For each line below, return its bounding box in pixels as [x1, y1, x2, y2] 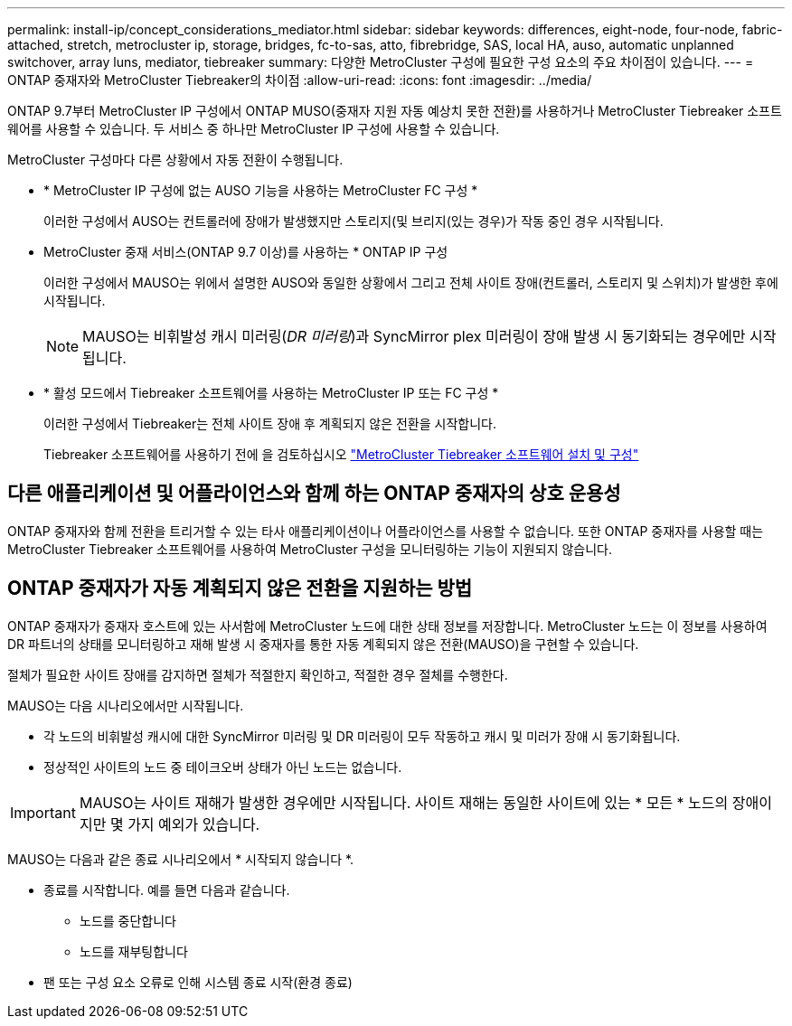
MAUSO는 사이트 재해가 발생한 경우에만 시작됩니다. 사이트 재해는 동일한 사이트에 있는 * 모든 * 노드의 [79, 793, 729, 812]
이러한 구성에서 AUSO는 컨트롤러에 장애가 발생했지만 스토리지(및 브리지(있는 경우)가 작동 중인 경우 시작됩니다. [43, 213, 664, 229]
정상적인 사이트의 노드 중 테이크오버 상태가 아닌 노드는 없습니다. [43, 758, 402, 775]
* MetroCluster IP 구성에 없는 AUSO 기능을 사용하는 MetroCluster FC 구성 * [43, 183, 478, 198]
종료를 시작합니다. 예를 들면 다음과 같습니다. [43, 881, 290, 898]
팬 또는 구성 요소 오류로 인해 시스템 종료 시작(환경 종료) [43, 974, 353, 990]
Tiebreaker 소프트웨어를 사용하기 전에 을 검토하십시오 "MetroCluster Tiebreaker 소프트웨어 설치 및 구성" [43, 447, 639, 462]
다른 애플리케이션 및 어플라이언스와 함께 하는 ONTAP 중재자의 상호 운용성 [7, 482, 621, 505]
